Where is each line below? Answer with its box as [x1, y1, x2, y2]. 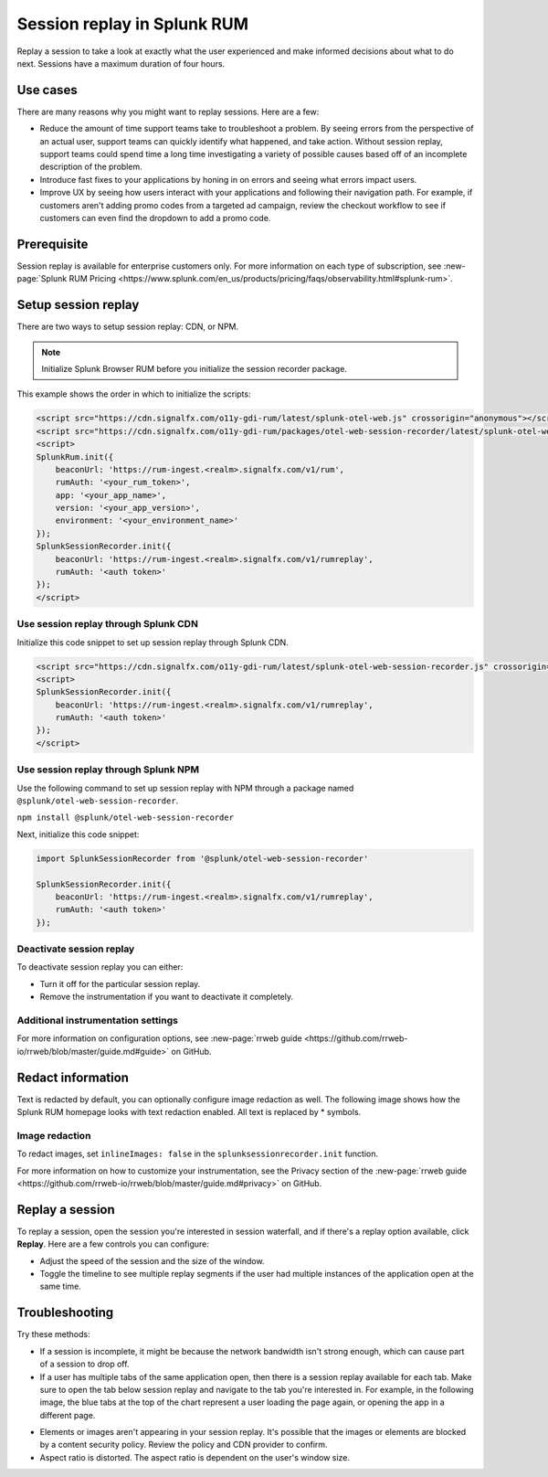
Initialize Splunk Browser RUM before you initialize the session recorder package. [41, 363, 347, 374]
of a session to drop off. [39, 1358, 130, 1370]
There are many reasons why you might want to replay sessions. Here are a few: [16, 106, 320, 117]
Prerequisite [16, 236, 89, 251]
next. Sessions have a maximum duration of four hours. [16, 58, 226, 69]
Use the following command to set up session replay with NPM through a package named [16, 782, 354, 793]
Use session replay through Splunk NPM [16, 763, 200, 776]
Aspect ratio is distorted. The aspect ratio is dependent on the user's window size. [39, 1451, 351, 1462]
